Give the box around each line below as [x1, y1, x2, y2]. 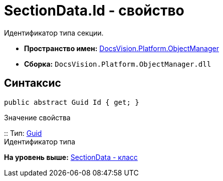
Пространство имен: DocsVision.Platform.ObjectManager [24, 44, 219, 53]
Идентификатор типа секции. [4, 28, 104, 37]
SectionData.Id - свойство [4, 2, 184, 19]
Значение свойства [4, 113, 71, 122]
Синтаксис [4, 77, 61, 90]
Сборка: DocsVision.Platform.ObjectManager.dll [24, 59, 211, 68]
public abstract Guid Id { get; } [4, 98, 139, 106]
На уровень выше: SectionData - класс [4, 152, 138, 161]
